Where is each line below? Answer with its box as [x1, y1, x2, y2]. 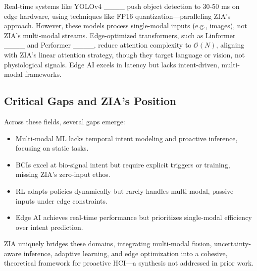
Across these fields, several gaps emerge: [4, 116, 125, 126]
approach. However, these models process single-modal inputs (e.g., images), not [4, 20, 248, 31]
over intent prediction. [15, 221, 83, 232]
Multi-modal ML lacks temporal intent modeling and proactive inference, [15, 133, 238, 143]
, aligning [216, 40, 245, 50]
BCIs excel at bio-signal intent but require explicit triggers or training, [15, 159, 230, 169]
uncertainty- [214, 238, 251, 249]
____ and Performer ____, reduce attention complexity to [4, 40, 192, 50]
